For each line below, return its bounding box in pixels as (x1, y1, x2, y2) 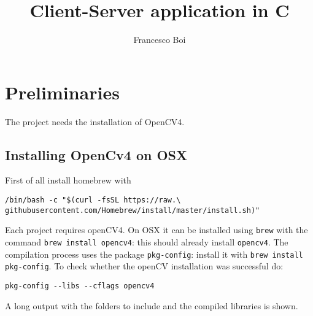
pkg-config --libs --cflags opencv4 (5, 281, 155, 290)
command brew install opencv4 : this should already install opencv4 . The (5, 236, 288, 249)
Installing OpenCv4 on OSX (5, 145, 188, 164)
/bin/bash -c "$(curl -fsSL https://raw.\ (5, 196, 181, 205)
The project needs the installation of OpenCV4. (5, 115, 185, 128)
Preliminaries (5, 79, 120, 104)
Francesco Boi (133, 33, 186, 46)
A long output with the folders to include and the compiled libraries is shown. (5, 299, 298, 312)
